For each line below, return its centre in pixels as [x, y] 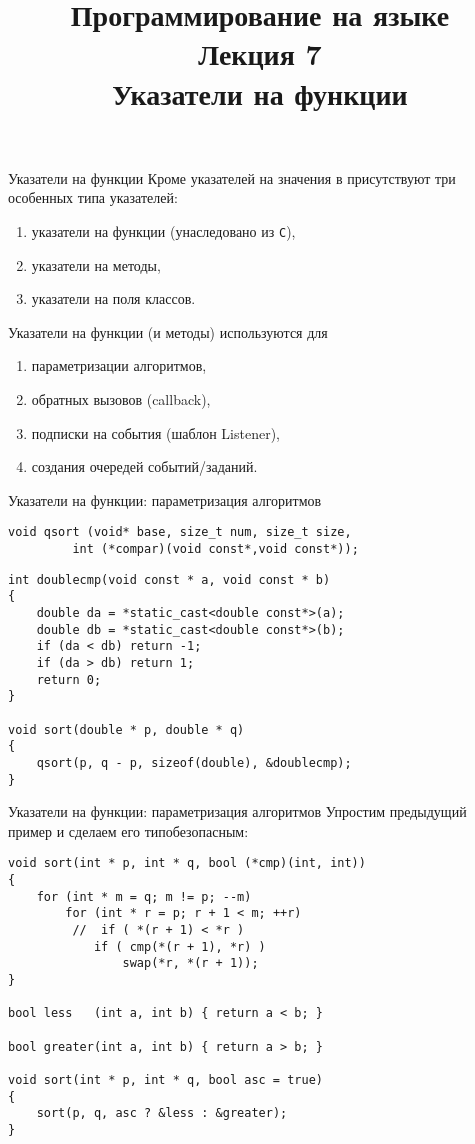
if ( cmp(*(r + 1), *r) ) [179, 946]
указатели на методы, [96, 264]
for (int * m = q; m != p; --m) [144, 896]
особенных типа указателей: [93, 197]
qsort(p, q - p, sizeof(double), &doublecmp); [194, 762]
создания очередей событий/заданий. [144, 466]
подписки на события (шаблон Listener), [155, 432]
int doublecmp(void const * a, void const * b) [169, 579]
